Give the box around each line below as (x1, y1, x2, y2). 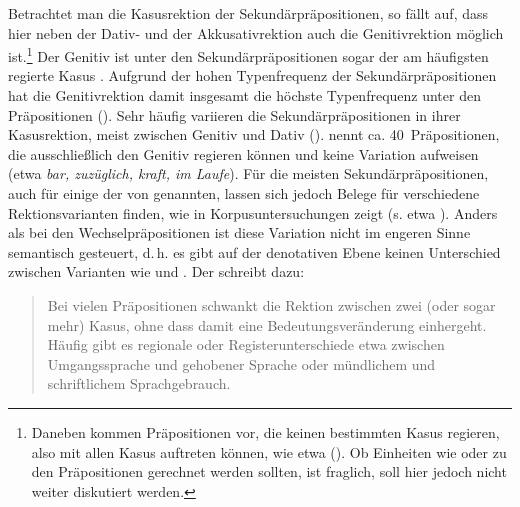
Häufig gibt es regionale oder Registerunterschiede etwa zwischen (47, 334, 445, 355)
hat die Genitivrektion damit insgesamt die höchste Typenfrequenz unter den (8, 85, 481, 106)
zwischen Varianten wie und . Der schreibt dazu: (8, 261, 305, 282)
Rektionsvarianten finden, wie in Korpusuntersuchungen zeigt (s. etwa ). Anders (8, 202, 498, 223)
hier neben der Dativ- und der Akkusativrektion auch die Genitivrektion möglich (8, 22, 504, 43)
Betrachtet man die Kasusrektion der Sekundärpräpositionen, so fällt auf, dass (8, 3, 489, 23)
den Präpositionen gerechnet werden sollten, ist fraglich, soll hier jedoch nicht (31, 461, 507, 482)
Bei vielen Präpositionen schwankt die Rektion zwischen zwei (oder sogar (47, 294, 496, 315)
